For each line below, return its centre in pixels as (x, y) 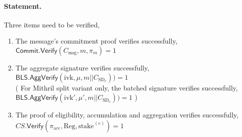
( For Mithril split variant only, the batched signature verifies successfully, (127, 87)
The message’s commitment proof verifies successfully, (96, 41)
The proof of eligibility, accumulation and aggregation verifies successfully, (127, 115)
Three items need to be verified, (52, 24)
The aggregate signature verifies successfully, (82, 67)
